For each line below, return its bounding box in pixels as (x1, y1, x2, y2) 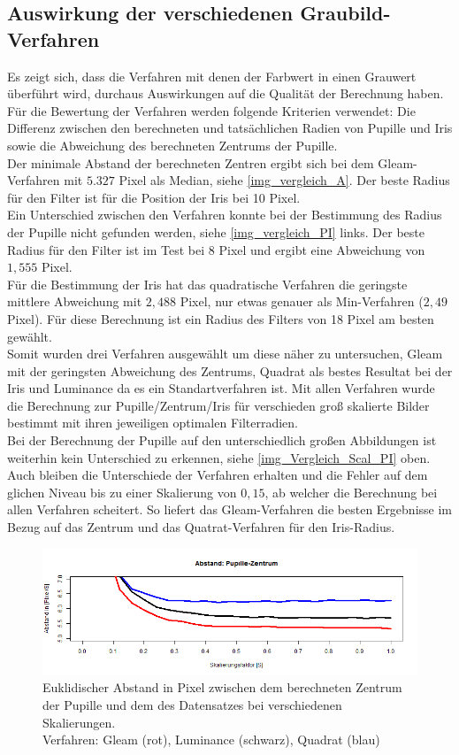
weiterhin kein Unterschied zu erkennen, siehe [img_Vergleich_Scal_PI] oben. (7, 448, 431, 466)
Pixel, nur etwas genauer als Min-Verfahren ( (180, 292, 424, 311)
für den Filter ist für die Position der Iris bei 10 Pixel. (7, 188, 301, 206)
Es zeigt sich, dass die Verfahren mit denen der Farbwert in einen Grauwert (7, 66, 417, 85)
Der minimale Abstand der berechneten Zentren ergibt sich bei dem (7, 153, 374, 172)
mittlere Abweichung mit (7, 292, 142, 311)
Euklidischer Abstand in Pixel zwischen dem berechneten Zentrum (42, 678, 402, 697)
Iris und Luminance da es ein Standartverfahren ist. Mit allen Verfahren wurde (7, 379, 435, 397)
